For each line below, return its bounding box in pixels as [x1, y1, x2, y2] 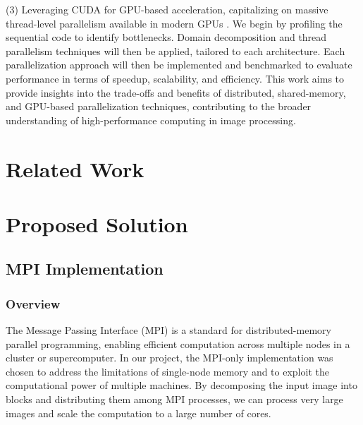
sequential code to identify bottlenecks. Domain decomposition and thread [6, 30, 327, 44]
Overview [6, 294, 61, 312]
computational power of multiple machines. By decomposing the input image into [6, 378, 357, 393]
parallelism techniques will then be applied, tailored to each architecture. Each [6, 43, 345, 58]
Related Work [6, 154, 144, 183]
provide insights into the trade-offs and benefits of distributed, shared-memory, [6, 85, 346, 100]
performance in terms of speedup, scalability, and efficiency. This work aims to [6, 71, 345, 85]
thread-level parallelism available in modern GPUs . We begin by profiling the [6, 16, 343, 30]
